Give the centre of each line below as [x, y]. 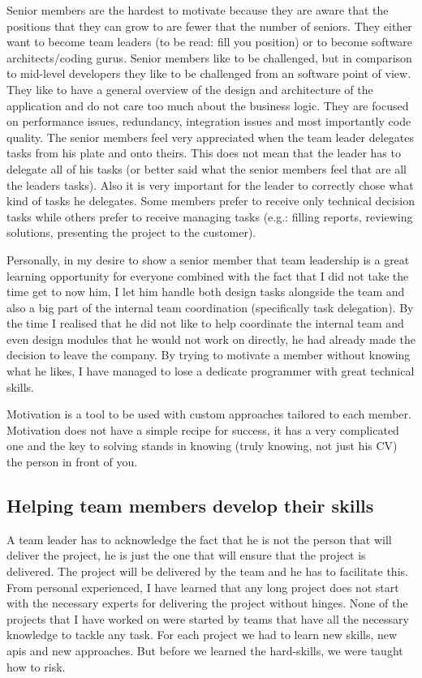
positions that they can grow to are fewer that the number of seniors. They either [209, 26]
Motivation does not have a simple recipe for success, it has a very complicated [203, 429]
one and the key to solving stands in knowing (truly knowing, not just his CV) [202, 446]
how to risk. [36, 666]
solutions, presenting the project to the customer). [131, 232]
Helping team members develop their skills [190, 506]
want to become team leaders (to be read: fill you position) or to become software [210, 42]
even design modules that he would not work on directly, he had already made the [211, 339]
